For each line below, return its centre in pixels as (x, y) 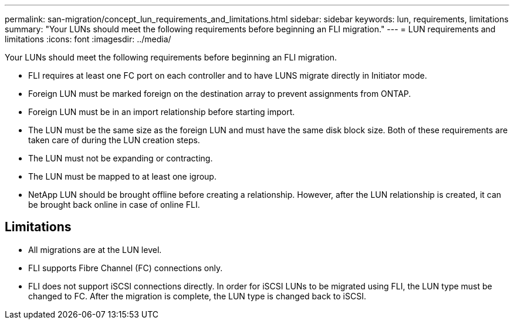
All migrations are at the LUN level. (95, 249)
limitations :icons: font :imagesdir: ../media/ (88, 39)
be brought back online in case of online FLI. (114, 205)
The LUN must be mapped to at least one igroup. (122, 176)
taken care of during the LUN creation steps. (114, 140)
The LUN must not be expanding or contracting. (121, 158)
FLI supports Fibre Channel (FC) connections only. (126, 268)
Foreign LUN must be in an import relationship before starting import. (162, 112)
